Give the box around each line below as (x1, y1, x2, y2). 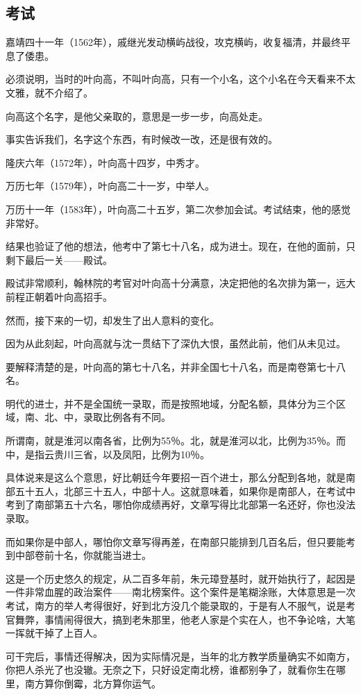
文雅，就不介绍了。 (6, 85, 93, 99)
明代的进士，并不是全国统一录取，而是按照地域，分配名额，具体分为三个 (6, 396, 336, 410)
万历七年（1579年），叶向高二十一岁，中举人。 (6, 178, 215, 193)
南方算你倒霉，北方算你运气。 (24, 676, 161, 690)
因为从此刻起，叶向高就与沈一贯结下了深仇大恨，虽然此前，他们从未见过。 (6, 336, 346, 351)
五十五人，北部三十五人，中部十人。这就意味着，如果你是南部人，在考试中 (15, 483, 355, 498)
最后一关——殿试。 (24, 252, 112, 267)
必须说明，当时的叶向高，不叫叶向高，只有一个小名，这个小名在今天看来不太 (6, 72, 355, 86)
